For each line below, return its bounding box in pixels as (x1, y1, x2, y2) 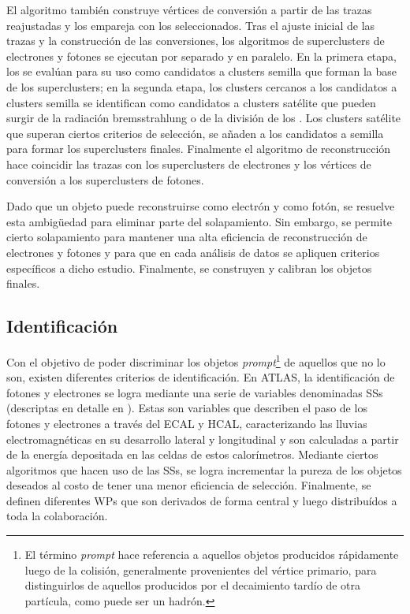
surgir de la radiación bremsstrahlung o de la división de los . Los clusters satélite (6, 110, 401, 126)
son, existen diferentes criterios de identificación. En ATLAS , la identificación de (6, 369, 395, 385)
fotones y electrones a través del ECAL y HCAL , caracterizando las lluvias (6, 415, 367, 431)
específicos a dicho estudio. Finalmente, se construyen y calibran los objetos (6, 259, 372, 276)
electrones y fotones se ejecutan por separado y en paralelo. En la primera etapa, (6, 47, 397, 64)
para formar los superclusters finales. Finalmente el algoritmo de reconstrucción (6, 140, 391, 157)
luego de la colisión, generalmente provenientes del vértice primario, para (24, 561, 377, 578)
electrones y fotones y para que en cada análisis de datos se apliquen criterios (6, 244, 380, 260)
